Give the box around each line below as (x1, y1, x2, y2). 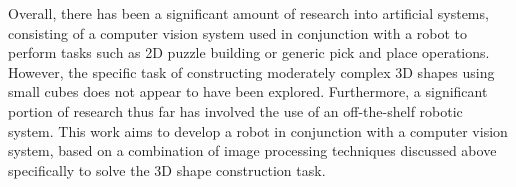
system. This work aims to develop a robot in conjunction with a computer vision (8, 120, 508, 141)
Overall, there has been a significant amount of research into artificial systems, (8, 3, 489, 23)
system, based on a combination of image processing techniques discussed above (8, 140, 497, 161)
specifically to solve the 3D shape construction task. (8, 159, 326, 180)
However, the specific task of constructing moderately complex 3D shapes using (8, 61, 495, 82)
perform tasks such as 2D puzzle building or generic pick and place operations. (8, 42, 490, 63)
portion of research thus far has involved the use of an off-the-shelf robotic (8, 100, 463, 121)
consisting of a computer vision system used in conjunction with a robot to (8, 22, 468, 43)
